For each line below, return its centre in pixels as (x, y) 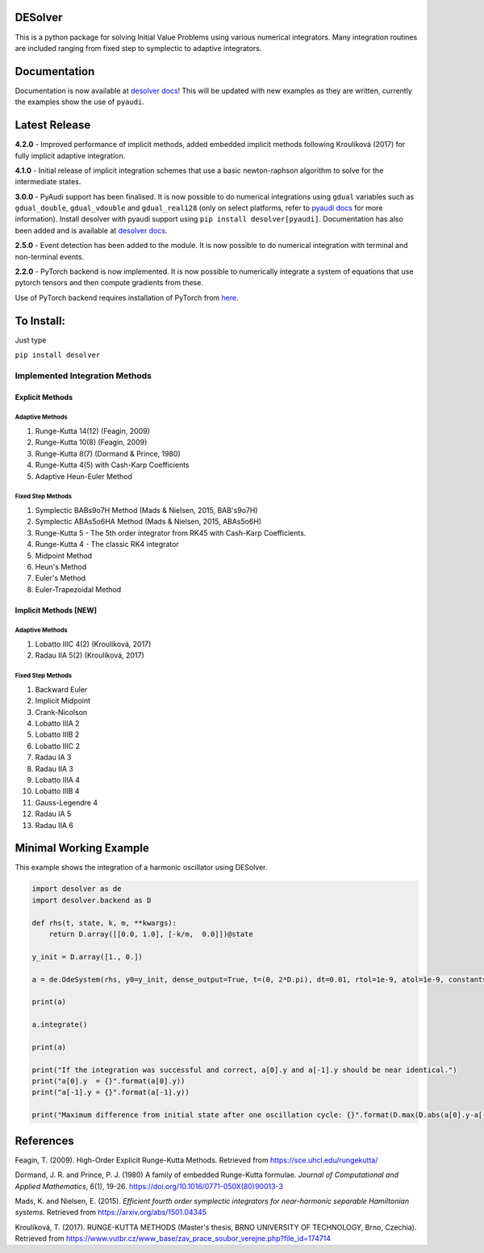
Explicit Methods (44, 397)
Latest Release (53, 125)
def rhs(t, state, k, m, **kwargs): (104, 923)
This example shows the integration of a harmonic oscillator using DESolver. (141, 868)
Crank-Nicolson (61, 712)
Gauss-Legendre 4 (67, 802)
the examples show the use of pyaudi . (80, 102)
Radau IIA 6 (54, 825)
